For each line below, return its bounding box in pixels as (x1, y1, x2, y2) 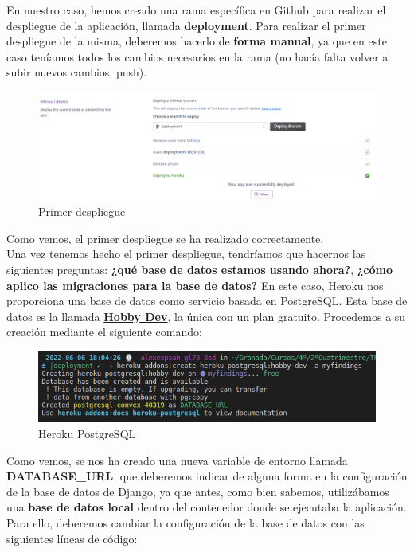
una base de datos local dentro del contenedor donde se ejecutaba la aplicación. (6, 499, 407, 515)
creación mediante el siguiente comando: (6, 323, 202, 340)
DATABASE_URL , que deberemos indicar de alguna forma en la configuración (6, 468, 408, 484)
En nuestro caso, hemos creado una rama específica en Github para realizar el (6, 2, 386, 18)
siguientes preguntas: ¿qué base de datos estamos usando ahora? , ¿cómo (6, 260, 393, 277)
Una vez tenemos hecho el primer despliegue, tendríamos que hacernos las (6, 245, 366, 262)
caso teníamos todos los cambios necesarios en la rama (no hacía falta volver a (6, 48, 389, 65)
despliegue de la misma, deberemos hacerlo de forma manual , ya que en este (6, 33, 387, 49)
